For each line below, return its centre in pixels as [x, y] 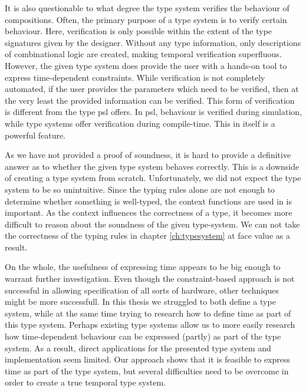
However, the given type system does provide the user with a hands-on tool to [146, 65]
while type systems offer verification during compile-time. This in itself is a [140, 123]
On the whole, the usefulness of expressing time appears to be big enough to [143, 267]
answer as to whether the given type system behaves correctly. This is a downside [152, 166]
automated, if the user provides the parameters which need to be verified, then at [152, 89]
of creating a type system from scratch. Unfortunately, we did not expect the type [153, 178]
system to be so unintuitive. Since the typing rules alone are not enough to [140, 189]
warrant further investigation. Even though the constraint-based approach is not [150, 279]
